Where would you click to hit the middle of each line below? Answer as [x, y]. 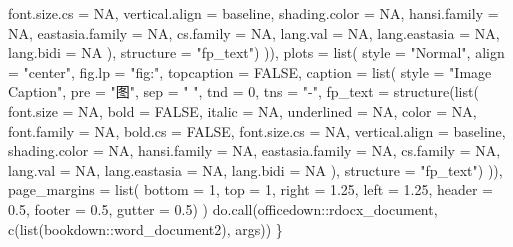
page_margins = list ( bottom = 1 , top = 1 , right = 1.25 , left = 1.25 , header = [251, 189]
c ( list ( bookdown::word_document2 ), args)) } [145, 228]
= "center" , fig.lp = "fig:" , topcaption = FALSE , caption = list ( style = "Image [250, 71]
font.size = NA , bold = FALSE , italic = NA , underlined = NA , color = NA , [242, 110]
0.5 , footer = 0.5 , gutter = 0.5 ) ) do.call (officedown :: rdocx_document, [223, 208]
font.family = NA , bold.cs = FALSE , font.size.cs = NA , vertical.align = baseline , [257, 130]
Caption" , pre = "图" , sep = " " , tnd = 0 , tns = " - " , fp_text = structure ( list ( [243, 91]
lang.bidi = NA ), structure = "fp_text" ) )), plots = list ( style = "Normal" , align [256, 52]
